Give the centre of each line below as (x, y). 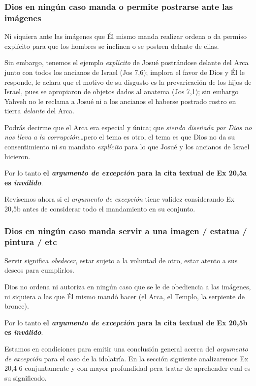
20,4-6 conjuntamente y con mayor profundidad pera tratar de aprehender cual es (128, 368)
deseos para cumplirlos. (39, 270)
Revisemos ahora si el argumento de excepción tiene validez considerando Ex (120, 199)
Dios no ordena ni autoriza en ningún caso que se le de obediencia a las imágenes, (128, 286)
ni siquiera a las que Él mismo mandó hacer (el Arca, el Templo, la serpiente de (125, 296)
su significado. (26, 377)
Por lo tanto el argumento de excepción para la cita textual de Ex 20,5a (126, 173)
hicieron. (17, 156)
